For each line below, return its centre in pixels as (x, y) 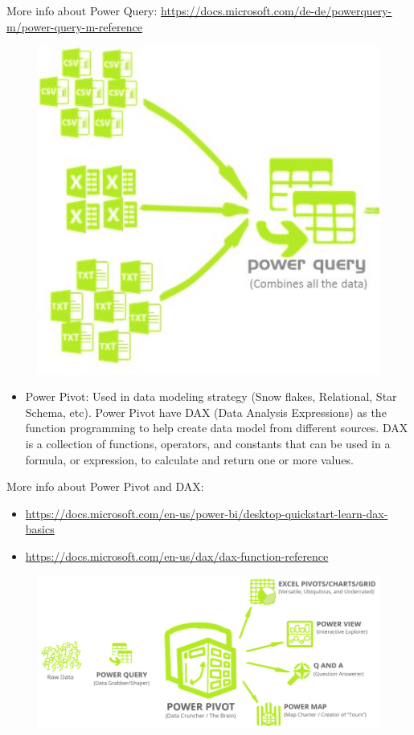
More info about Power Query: (82, 10)
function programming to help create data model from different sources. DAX (217, 428)
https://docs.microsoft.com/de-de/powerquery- (277, 10)
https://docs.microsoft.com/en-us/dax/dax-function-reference (177, 555)
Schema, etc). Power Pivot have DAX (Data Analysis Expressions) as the (206, 412)
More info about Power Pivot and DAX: (105, 486)
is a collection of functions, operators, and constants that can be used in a (208, 443)
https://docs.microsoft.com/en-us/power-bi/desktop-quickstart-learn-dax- (207, 513)
